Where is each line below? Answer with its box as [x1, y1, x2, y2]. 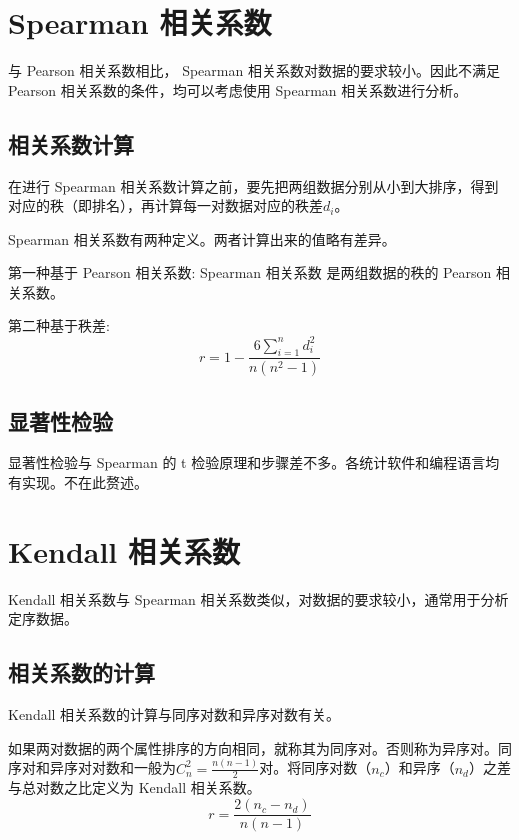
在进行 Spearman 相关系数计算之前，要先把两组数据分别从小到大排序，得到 [8, 175, 499, 196]
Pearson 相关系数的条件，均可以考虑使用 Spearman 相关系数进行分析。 [8, 79, 468, 100]
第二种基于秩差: [8, 315, 110, 336]
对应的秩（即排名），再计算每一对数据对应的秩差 [8, 195, 323, 216]
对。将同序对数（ [259, 757, 372, 778]
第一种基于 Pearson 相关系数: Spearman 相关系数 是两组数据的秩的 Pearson [8, 262, 492, 283]
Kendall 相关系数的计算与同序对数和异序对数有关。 [8, 704, 341, 725]
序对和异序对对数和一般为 [8, 757, 176, 778]
